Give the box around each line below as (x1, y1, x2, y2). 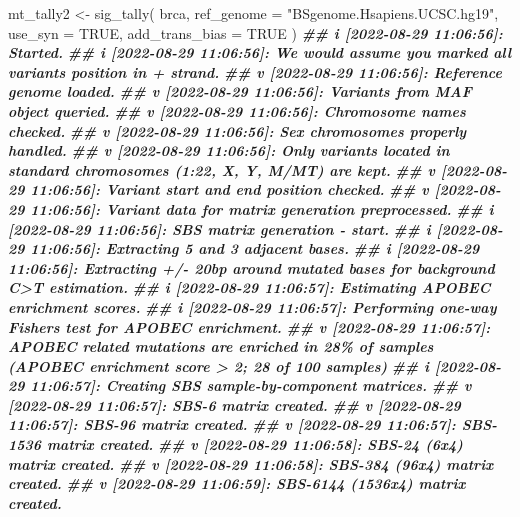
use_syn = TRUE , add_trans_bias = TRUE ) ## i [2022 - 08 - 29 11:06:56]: (8, 22, 503, 43)
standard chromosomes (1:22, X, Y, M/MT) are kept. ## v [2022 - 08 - (8, 159, 508, 180)
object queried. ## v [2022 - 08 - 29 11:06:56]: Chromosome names (8, 100, 466, 121)
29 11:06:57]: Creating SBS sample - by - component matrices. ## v (8, 375, 472, 396)
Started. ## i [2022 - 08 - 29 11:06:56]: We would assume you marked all (8, 42, 512, 63)
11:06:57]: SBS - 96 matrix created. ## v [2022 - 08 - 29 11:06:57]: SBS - (8, 414, 498, 435)
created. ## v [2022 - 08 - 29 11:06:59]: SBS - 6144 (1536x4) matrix (8, 473, 466, 494)
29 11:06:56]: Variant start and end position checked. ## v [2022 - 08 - (8, 179, 501, 200)
